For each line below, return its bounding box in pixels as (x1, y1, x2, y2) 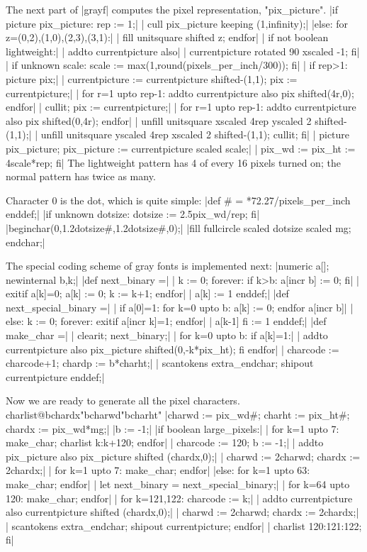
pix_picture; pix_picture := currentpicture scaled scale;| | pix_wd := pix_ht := (6, 140, 356, 155)
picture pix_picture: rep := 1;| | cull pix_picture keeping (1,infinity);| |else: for (6, 16, 348, 31)
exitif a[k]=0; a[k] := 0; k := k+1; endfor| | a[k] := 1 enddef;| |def (6, 286, 289, 301)
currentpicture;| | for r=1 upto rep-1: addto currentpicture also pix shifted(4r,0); (6, 85, 354, 100)
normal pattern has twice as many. (6, 169, 156, 184)
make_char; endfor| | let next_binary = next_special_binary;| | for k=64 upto (6, 477, 350, 491)
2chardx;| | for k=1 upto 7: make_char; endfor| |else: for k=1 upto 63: (6, 463, 310, 478)
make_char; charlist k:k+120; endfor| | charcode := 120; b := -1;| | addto (6, 435, 324, 450)
